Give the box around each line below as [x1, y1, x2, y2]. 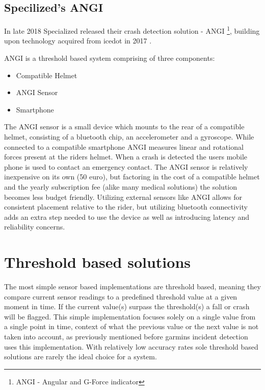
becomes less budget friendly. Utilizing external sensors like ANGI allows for [4, 191, 243, 202]
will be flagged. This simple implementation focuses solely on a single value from [4, 311, 256, 322]
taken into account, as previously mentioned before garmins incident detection [4, 331, 248, 342]
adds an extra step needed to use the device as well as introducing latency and [4, 211, 250, 222]
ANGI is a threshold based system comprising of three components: [4, 53, 215, 63]
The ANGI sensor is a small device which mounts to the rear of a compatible [4, 121, 245, 132]
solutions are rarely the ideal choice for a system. [4, 351, 157, 362]
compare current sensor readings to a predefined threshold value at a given [4, 291, 237, 302]
